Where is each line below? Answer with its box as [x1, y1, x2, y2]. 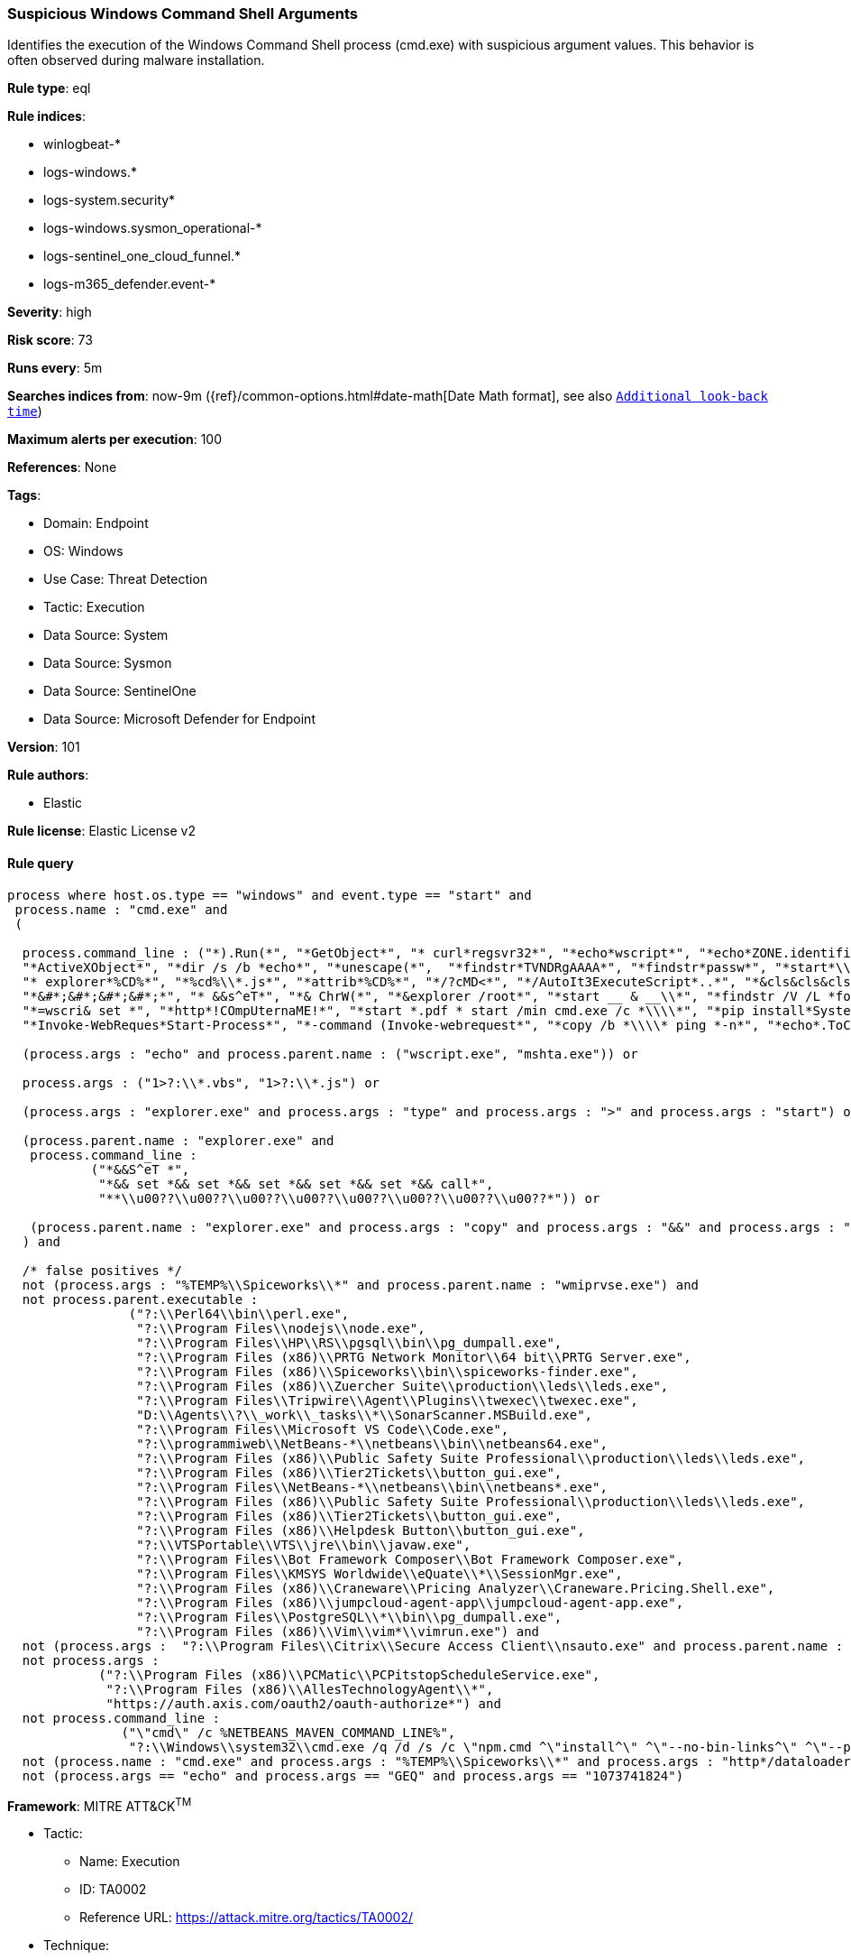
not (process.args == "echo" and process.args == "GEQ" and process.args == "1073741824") [22, 1768, 684, 1783]
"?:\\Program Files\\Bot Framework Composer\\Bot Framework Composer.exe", [136, 1551, 684, 1567]
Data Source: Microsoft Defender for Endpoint [43, 711, 316, 727]
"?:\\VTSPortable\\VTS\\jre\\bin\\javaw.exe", [136, 1537, 471, 1552]
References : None [7, 459, 117, 476]
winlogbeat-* [43, 136, 121, 153]
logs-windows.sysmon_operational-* [43, 220, 262, 236]
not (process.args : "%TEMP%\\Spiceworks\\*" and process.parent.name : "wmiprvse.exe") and [22, 1277, 700, 1292]
